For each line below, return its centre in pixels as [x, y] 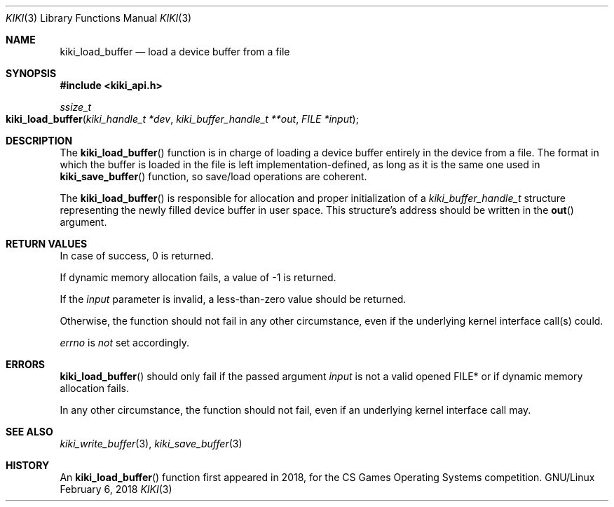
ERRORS [26, 364]
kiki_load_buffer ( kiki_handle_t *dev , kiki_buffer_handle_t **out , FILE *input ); [182, 119]
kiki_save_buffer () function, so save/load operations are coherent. [213, 176]
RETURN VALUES [47, 244]
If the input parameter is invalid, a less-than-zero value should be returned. [233, 299]
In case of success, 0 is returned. [137, 256]
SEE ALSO [29, 432]
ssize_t [76, 107]
